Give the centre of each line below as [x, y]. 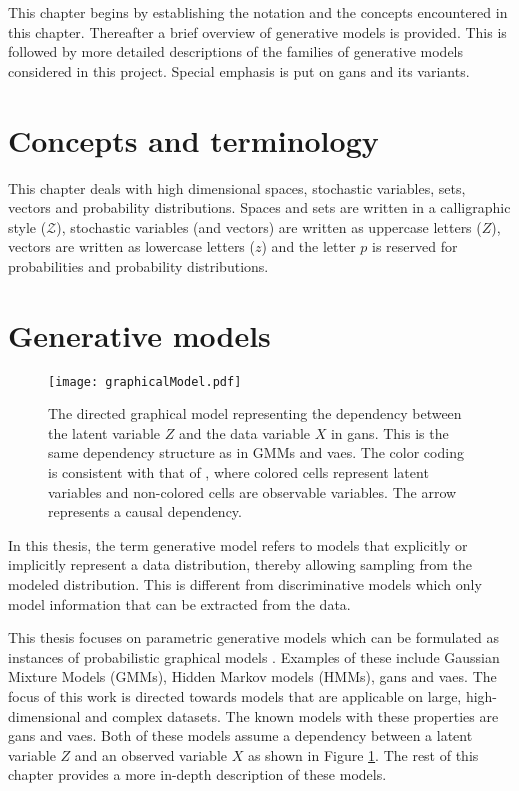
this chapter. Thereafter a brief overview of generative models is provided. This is [257, 31]
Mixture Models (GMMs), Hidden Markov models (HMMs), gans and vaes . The [252, 676]
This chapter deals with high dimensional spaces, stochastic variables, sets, [237, 187]
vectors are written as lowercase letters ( [131, 246]
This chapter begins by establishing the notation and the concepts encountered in [258, 12]
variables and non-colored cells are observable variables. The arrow [252, 491]
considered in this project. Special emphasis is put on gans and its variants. [239, 70]
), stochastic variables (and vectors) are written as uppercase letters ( [269, 226]
